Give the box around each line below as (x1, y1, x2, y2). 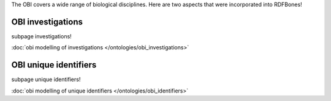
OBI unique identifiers (11, 60, 97, 70)
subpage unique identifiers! (11, 76, 81, 83)
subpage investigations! (11, 32, 72, 40)
